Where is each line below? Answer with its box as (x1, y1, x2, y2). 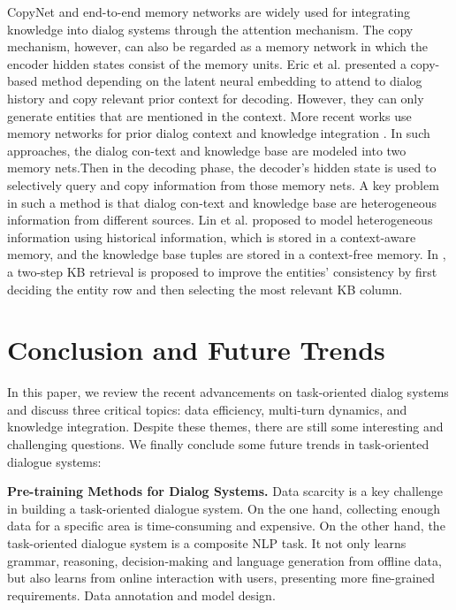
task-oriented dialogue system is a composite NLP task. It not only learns (7, 533, 407, 552)
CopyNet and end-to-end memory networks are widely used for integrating (7, 3, 411, 20)
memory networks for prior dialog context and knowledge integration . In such (7, 124, 430, 142)
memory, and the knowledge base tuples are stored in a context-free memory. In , (7, 245, 446, 263)
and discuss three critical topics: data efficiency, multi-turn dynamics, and (7, 400, 407, 418)
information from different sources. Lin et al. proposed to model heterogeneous (7, 210, 433, 229)
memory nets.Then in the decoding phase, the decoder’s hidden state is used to (7, 158, 437, 177)
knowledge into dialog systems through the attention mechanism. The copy (7, 19, 414, 38)
